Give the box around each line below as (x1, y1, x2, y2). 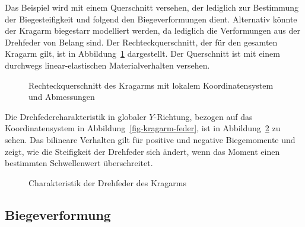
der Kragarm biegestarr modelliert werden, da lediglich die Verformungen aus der (5, 24, 300, 37)
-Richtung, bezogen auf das (154, 110, 253, 122)
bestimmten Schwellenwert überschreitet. (5, 157, 153, 169)
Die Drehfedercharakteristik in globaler (5, 110, 147, 122)
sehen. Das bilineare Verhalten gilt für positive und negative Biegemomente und (5, 133, 296, 145)
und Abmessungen (28, 90, 95, 103)
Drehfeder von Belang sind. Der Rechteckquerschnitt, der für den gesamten (5, 35, 278, 48)
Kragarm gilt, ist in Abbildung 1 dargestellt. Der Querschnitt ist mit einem (5, 47, 280, 60)
